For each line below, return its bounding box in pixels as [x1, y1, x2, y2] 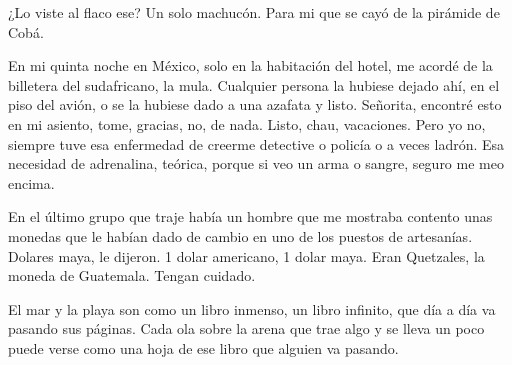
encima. [8, 172, 55, 193]
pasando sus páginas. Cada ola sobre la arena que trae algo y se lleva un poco [8, 318, 485, 339]
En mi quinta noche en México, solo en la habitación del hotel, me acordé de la [8, 55, 493, 76]
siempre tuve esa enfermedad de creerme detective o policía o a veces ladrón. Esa [8, 133, 505, 154]
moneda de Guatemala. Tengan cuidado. [8, 265, 256, 286]
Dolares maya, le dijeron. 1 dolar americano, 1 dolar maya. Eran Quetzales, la [8, 245, 485, 266]
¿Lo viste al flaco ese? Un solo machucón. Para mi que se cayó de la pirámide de [8, 2, 500, 22]
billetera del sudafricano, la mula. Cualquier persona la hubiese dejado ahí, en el [8, 74, 500, 95]
